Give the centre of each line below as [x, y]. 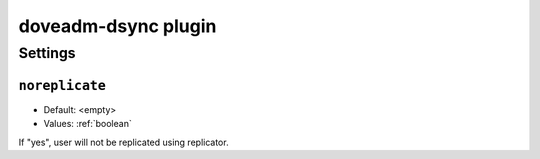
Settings [47, 53]
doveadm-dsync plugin [117, 26]
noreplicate [62, 85]
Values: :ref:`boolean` [87, 124]
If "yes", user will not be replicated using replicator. [123, 142]
